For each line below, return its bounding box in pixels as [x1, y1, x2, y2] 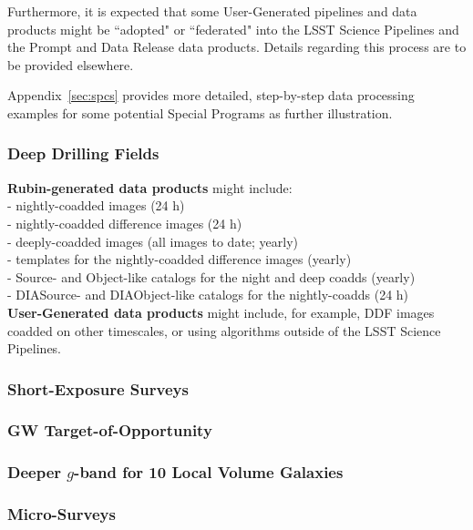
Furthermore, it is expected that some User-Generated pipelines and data [7, 2, 417, 20]
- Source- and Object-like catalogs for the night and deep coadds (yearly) [7, 267, 416, 286]
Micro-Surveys [7, 503, 116, 525]
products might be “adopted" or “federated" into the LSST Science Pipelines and [7, 19, 459, 38]
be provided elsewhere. [7, 55, 134, 74]
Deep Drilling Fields [7, 142, 159, 165]
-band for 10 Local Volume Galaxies [74, 461, 344, 484]
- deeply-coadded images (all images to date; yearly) [7, 231, 299, 250]
